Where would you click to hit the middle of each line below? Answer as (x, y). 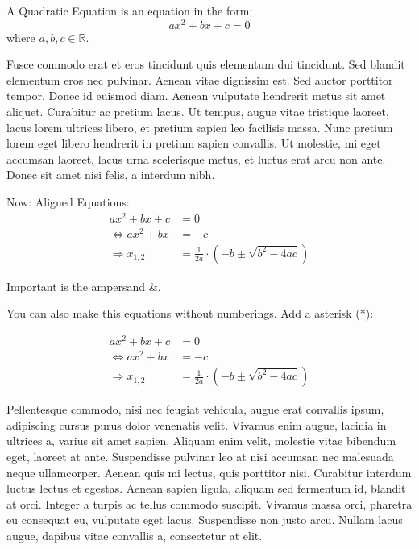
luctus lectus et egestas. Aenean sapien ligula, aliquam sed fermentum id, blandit (206, 488)
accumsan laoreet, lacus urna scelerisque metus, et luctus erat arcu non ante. (196, 158)
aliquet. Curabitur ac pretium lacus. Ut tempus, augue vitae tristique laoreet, (198, 112)
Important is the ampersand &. (84, 286)
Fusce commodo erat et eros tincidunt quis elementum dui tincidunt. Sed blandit (206, 64)
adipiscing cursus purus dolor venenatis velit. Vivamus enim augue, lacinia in (197, 424)
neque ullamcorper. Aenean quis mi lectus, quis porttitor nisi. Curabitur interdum (209, 472)
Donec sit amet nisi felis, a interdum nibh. (111, 175)
